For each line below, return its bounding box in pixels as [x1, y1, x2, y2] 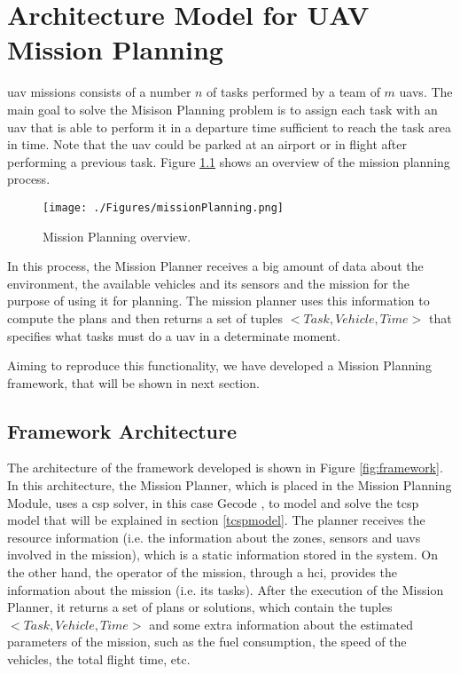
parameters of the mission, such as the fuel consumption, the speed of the [7, 632, 407, 651]
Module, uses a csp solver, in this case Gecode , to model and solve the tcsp [7, 493, 419, 511]
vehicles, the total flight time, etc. [7, 650, 191, 669]
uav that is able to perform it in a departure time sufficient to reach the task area [7, 117, 451, 136]
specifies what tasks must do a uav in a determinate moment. [7, 326, 341, 345]
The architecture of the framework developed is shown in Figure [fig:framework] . [7, 458, 443, 477]
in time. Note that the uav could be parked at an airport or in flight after [7, 135, 407, 154]
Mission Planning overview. [43, 226, 191, 245]
